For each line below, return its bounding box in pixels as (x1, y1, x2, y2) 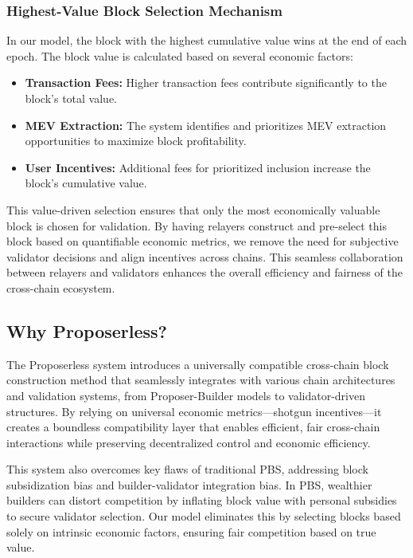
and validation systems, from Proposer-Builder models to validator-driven (6, 387, 365, 403)
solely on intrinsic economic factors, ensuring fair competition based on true (6, 523, 376, 540)
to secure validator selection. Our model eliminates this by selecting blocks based (6, 508, 401, 525)
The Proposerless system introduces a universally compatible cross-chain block (6, 356, 389, 372)
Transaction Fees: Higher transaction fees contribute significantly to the (25, 74, 387, 91)
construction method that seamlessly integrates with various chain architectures (6, 371, 395, 388)
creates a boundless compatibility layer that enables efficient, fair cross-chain (6, 418, 380, 435)
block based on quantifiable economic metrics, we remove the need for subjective (6, 233, 399, 250)
